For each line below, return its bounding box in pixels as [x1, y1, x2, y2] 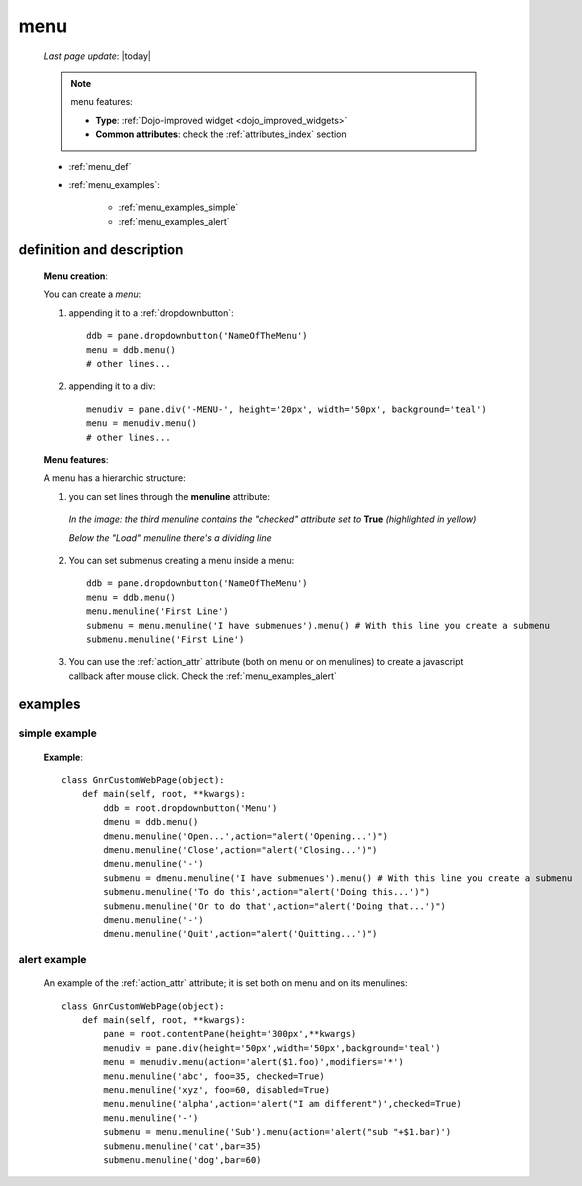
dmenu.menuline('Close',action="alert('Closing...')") [103, 844, 378, 855]
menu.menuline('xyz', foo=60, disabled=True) [103, 1085, 330, 1096]
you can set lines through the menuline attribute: [68, 490, 270, 502]
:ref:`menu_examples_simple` [118, 201, 239, 214]
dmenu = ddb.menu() [103, 816, 199, 828]
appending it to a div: [68, 380, 156, 392]
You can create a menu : [43, 288, 142, 300]
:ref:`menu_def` [68, 160, 132, 172]
